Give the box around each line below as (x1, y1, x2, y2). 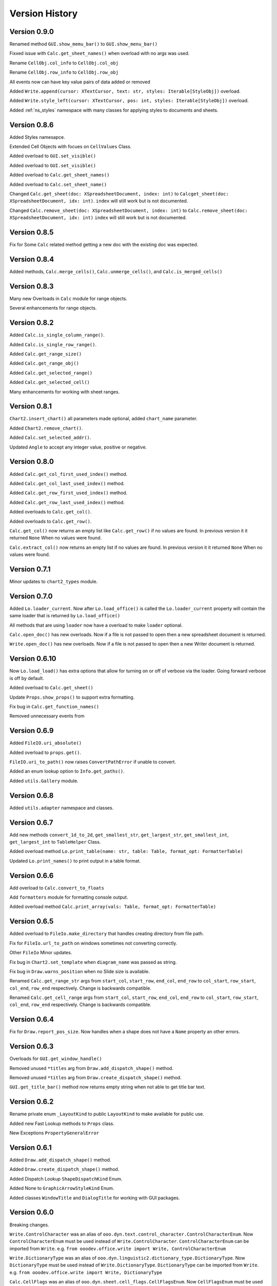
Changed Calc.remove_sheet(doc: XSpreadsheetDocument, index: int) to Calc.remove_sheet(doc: (9, 207, 248, 213)
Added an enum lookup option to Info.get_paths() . (9, 768, 125, 774)
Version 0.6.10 (9, 654, 56, 663)
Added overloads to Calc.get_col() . (9, 509, 92, 515)
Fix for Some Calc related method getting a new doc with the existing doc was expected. (9, 242, 199, 248)
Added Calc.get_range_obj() (9, 360, 80, 366)
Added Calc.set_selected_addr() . (9, 435, 91, 441)
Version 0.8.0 (9, 457, 54, 466)
